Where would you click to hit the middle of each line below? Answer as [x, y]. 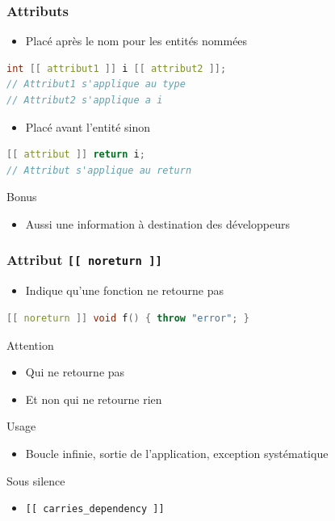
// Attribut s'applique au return [99, 170]
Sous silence [36, 480]
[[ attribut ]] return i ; [76, 155]
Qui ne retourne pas [75, 372]
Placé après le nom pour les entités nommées [136, 41]
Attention [30, 345]
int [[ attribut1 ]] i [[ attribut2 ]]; [117, 68]
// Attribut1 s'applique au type [96, 84]
